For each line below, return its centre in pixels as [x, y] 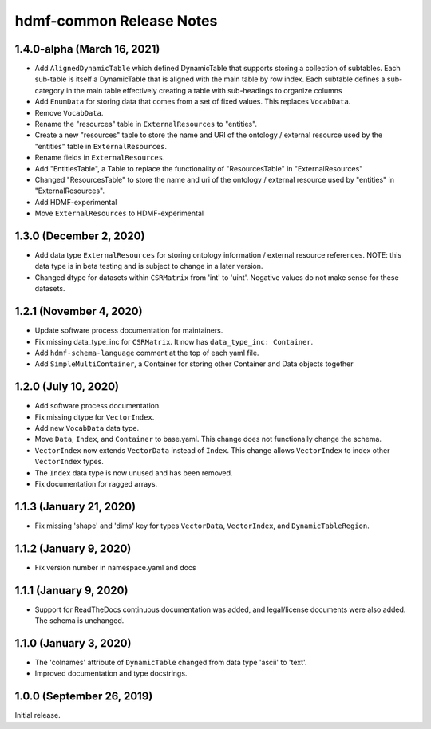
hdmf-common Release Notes [116, 21]
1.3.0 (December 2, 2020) [80, 236]
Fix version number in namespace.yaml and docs [115, 567]
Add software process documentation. [98, 406]
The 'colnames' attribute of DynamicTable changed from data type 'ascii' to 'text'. [171, 662]
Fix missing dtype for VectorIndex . [95, 417]
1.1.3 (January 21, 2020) [75, 506]
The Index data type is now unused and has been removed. [134, 473]
